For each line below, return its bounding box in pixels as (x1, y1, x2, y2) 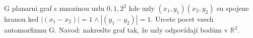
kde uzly (129, 3, 155, 13)
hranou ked (4, 14, 39, 24)
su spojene (217, 3, 249, 13)
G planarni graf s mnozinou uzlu (4, 3, 105, 13)
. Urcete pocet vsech (151, 14, 214, 24)
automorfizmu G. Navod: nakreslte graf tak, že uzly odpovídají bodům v (4, 25, 228, 35)
